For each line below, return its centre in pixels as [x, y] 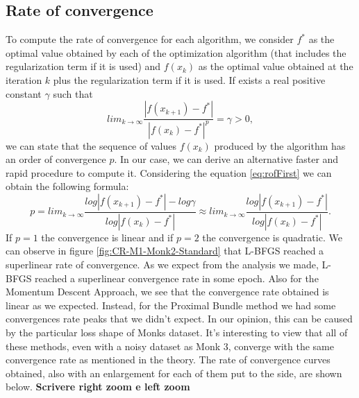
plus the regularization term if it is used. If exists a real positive [189, 79]
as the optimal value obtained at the [276, 66]
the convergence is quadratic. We [272, 237]
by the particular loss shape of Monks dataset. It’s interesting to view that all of [177, 332]
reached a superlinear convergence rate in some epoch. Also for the [177, 278]
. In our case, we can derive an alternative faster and [226, 159]
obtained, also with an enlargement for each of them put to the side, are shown [174, 373]
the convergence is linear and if [107, 237]
